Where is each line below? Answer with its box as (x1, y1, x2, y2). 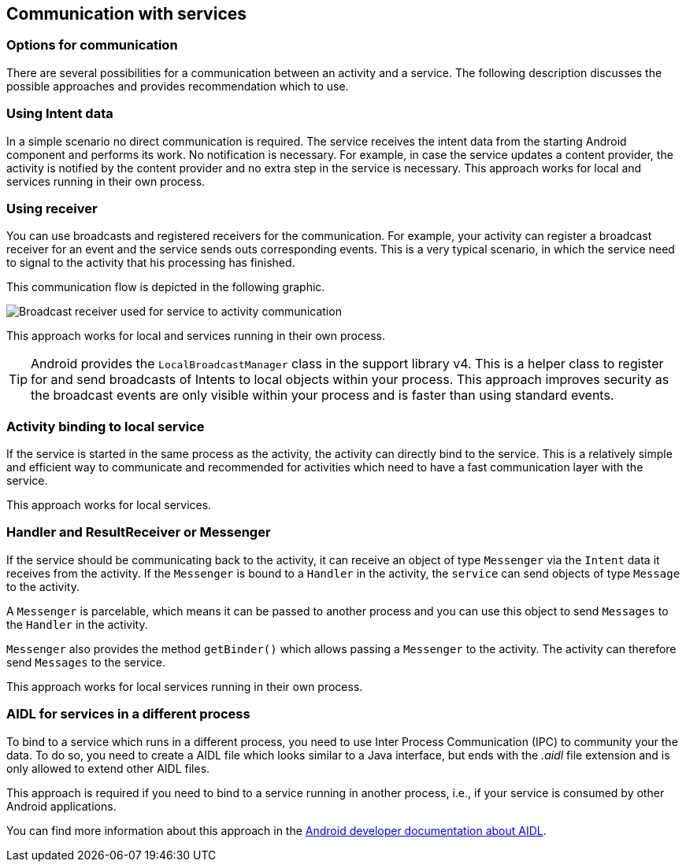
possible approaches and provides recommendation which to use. (6, 79, 349, 93)
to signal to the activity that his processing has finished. (6, 256, 295, 270)
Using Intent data (6, 105, 113, 122)
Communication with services (6, 4, 247, 24)
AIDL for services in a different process (6, 706, 250, 722)
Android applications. (6, 799, 117, 813)
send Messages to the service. (6, 655, 165, 669)
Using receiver (6, 200, 98, 216)
